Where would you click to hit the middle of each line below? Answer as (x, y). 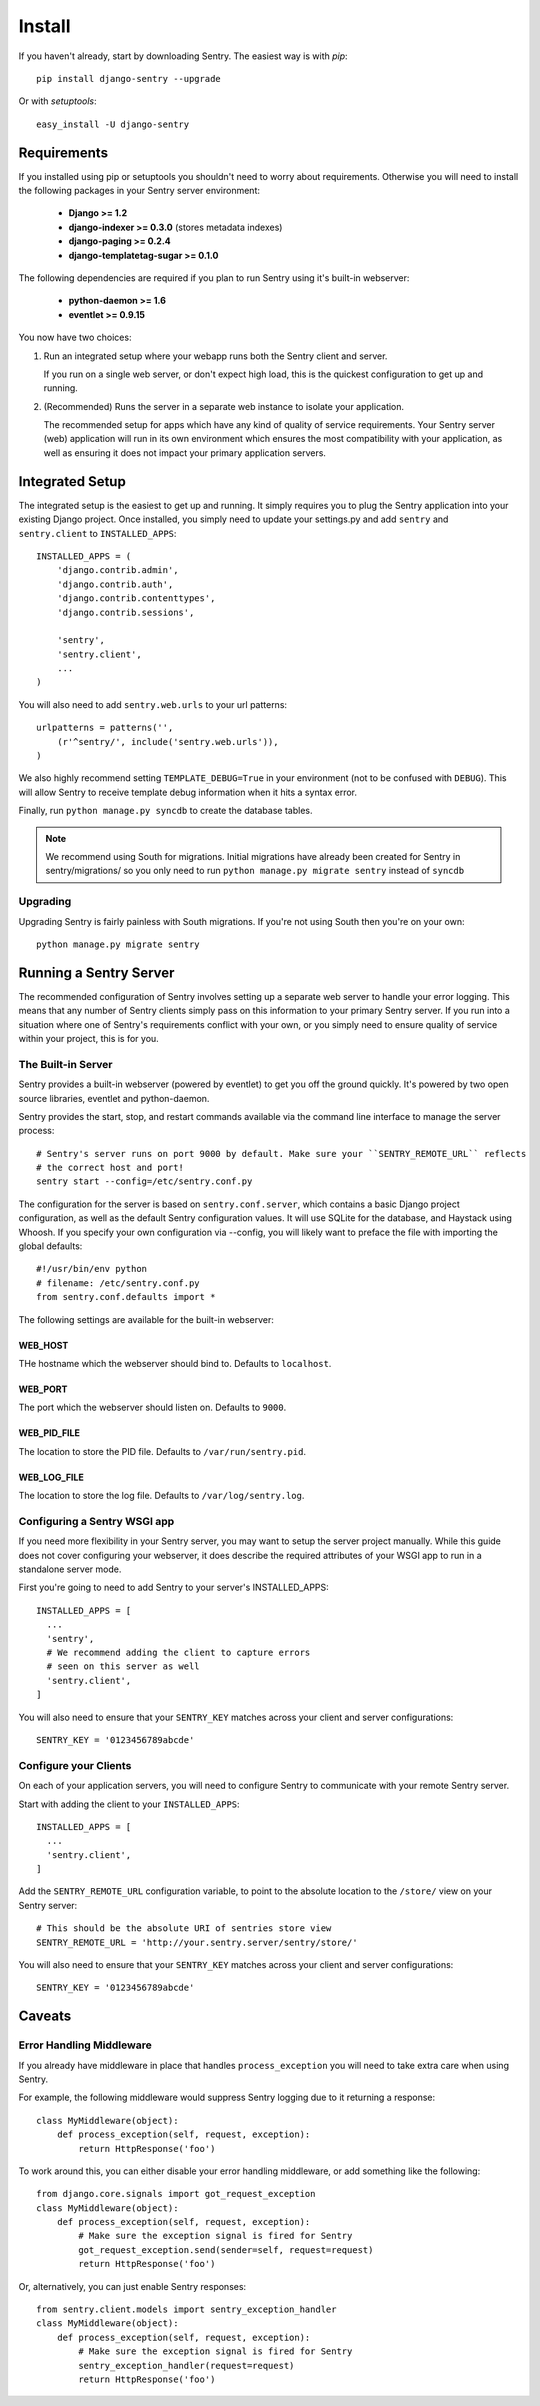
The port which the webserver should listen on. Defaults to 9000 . (152, 1407)
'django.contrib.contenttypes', (136, 598)
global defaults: (50, 1246)
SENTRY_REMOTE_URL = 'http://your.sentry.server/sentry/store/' (197, 1942)
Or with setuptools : (57, 101)
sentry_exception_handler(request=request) (186, 2365)
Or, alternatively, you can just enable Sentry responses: (132, 2286)
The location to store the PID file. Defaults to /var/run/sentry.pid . (162, 1451)
